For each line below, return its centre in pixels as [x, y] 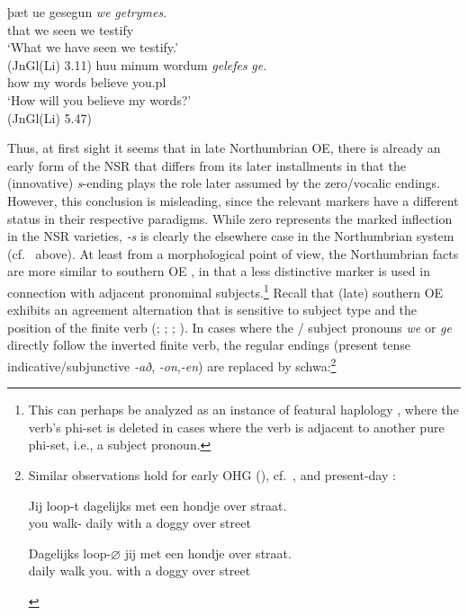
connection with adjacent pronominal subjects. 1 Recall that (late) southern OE [225, 290]
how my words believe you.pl [87, 82]
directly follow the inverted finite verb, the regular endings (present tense [209, 345]
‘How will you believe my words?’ [99, 99]
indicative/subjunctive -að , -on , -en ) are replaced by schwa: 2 [172, 364]
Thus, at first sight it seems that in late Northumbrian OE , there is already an [224, 148]
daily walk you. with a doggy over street [139, 570]
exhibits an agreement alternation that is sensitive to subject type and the [212, 310]
